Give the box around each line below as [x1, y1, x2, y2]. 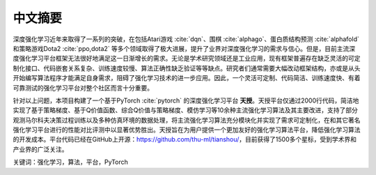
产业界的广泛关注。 [13, 145, 68, 153]
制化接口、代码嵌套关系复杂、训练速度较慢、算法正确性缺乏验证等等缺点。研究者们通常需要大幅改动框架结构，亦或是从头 [13, 63, 361, 73]
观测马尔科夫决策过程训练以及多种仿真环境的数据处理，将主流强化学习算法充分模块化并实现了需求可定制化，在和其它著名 [13, 116, 361, 124]
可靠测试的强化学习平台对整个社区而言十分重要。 [13, 84, 153, 92]
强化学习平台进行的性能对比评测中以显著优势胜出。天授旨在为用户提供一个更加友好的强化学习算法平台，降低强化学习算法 [13, 125, 361, 134]
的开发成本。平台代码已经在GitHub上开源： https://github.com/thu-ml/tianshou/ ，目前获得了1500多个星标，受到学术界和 [13, 135, 357, 144]
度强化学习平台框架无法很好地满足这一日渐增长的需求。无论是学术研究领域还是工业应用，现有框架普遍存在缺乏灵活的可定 [13, 54, 361, 63]
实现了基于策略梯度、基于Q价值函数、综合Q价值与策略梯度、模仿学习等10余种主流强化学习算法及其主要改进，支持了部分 [13, 106, 358, 114]
